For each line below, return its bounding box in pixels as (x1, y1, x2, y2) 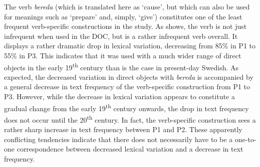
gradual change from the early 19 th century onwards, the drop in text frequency (4, 101, 249, 113)
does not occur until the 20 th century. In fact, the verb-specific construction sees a (4, 113, 256, 125)
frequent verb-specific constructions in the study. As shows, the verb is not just (4, 21, 247, 31)
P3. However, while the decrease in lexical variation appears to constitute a (4, 91, 235, 101)
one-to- (234, 134, 256, 144)
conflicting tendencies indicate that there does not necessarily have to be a (4, 134, 233, 144)
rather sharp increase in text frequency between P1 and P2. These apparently (4, 124, 242, 135)
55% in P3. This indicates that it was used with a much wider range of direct (4, 50, 241, 60)
